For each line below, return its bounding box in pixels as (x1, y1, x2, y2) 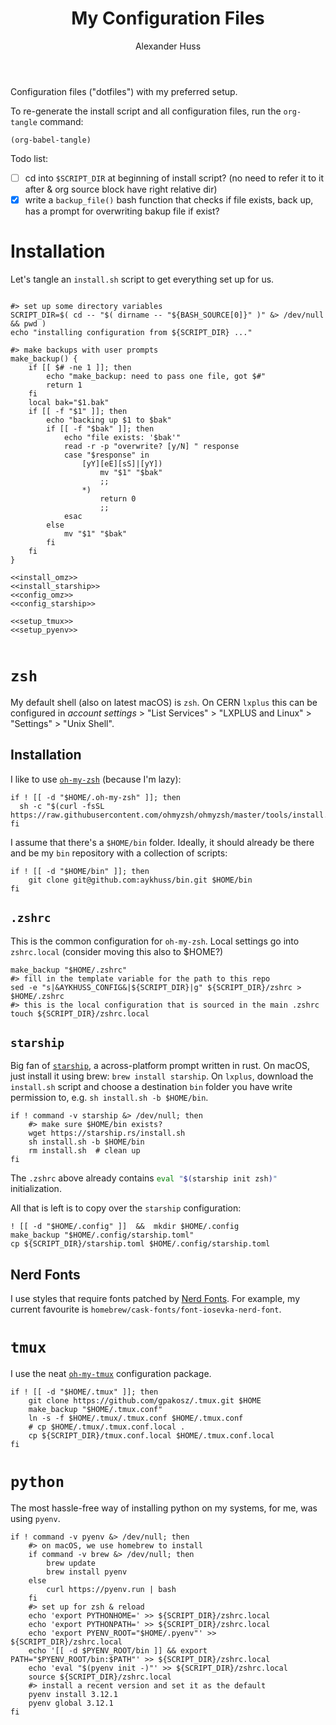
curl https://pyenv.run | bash (46, 1585, 177, 1595)
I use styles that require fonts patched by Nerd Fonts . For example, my (10, 1293, 301, 1305)
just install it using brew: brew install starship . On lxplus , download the (10, 1070, 314, 1082)
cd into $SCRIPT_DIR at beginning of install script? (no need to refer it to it (24, 172, 325, 184)
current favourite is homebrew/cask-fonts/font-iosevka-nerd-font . (10, 1303, 282, 1316)
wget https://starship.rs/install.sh (28, 1128, 186, 1139)
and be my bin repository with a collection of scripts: (10, 847, 228, 859)
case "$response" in (63, 450, 150, 460)
